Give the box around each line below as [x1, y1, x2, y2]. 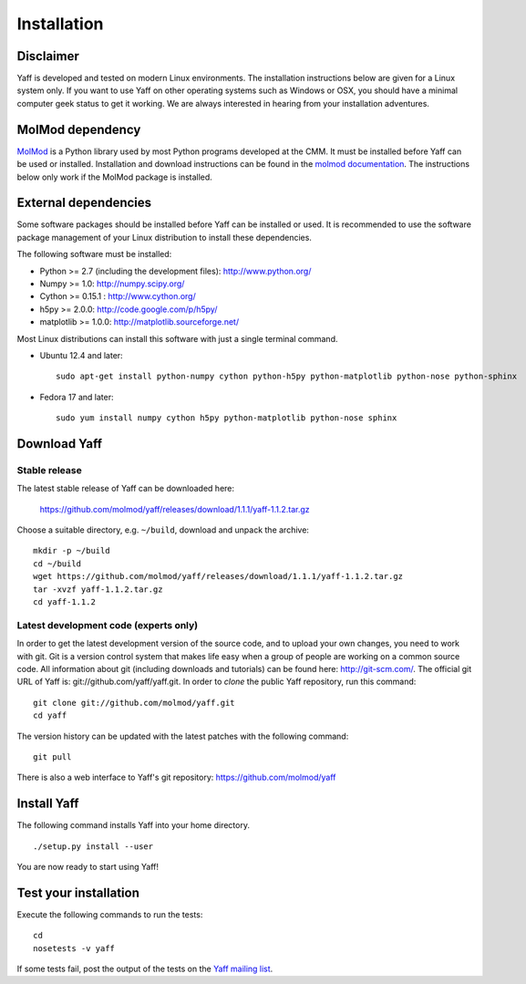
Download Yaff [16, 436, 103, 451]
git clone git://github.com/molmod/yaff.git [33, 698, 236, 708]
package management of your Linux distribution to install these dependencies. [16, 232, 312, 243]
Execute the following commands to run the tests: [16, 908, 203, 920]
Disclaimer [16, 48, 79, 64]
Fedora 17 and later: [39, 391, 114, 402]
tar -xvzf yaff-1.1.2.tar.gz [33, 584, 163, 595]
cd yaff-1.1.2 [33, 597, 96, 607]
